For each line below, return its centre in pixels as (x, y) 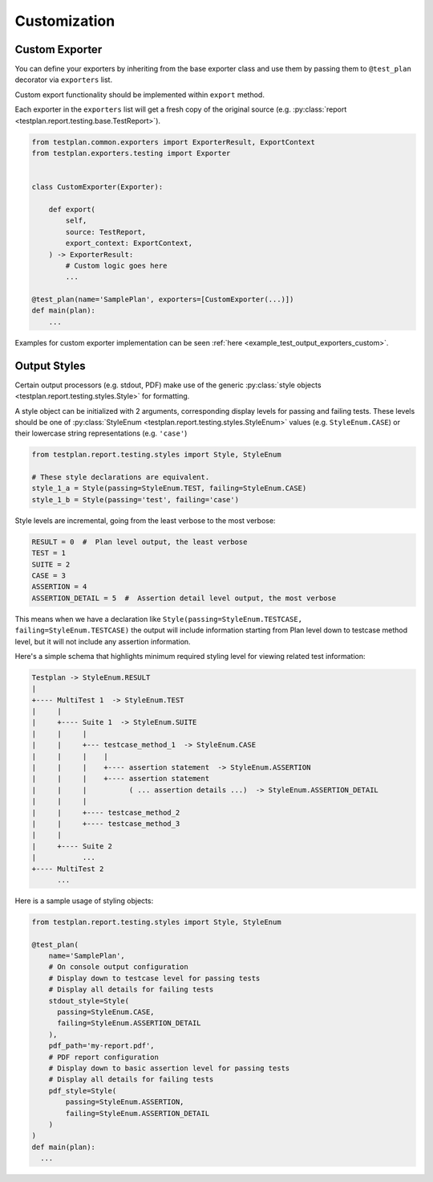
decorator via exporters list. (63, 80)
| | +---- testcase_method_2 (106, 812)
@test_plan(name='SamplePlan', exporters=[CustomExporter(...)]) (163, 300)
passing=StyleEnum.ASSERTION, (125, 1102)
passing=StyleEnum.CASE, (106, 1012)
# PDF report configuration (104, 1057)
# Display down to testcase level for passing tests (154, 978)
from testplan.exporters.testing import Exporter (131, 153)
